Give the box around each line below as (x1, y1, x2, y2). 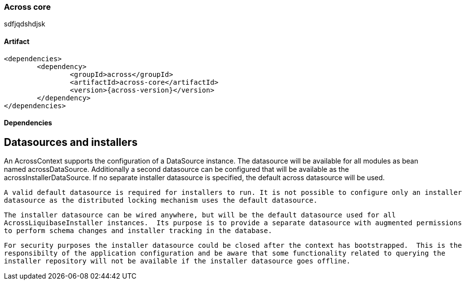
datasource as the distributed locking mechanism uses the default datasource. (4, 196, 318, 205)
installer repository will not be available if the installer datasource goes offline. (4, 257, 351, 265)
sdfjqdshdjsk (4, 20, 46, 28)
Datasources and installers (4, 136, 138, 148)
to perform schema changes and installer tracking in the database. (4, 227, 272, 235)
